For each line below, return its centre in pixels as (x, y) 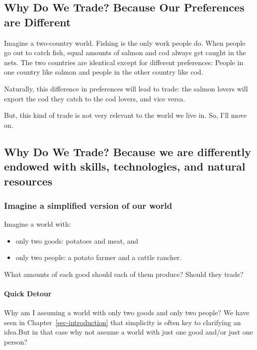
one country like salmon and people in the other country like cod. (104, 72)
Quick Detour (28, 294)
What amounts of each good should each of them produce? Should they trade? (124, 274)
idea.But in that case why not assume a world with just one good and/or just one (128, 332)
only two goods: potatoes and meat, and (77, 240)
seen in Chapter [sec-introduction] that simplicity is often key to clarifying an (123, 322)
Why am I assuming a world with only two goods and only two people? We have (127, 312)
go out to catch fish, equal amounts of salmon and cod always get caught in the (125, 52)
